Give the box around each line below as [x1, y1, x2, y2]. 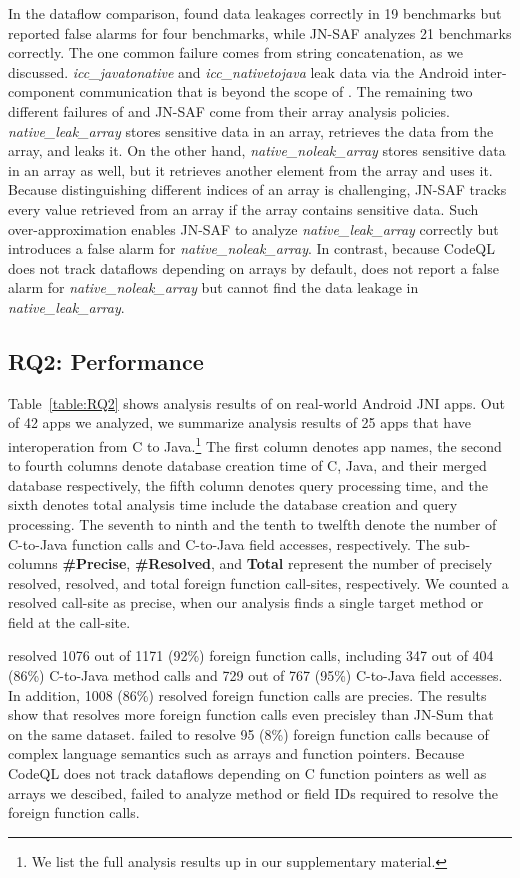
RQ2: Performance [8, 345, 204, 376]
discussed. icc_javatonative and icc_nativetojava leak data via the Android [8, 61, 469, 82]
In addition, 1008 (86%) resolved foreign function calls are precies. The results [8, 684, 487, 705]
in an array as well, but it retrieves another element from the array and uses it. [8, 159, 493, 180]
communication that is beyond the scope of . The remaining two [79, 81, 473, 102]
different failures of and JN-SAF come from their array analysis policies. [8, 100, 450, 121]
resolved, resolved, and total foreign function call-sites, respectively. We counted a [8, 572, 509, 593]
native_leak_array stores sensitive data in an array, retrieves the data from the [8, 120, 494, 141]
